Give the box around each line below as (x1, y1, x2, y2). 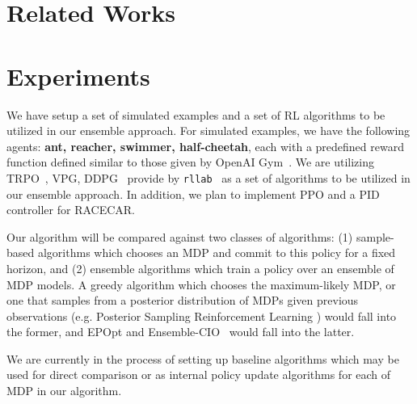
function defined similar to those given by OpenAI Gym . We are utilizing (6, 154, 374, 170)
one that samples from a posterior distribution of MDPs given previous (6, 292, 359, 309)
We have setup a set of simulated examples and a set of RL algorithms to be (6, 106, 385, 123)
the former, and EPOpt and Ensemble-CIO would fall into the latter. (6, 323, 355, 340)
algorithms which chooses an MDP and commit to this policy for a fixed (37, 244, 396, 261)
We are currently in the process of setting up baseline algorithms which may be (6, 350, 399, 367)
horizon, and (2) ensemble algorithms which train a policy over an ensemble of (6, 259, 394, 276)
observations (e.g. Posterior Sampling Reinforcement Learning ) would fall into (6, 307, 397, 324)
